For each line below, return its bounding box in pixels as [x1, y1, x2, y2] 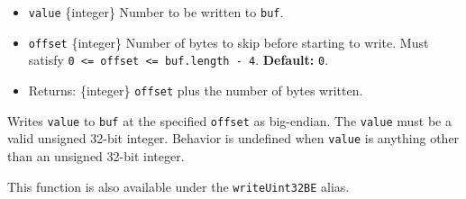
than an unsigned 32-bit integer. [7, 146, 185, 165]
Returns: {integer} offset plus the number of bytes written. [28, 80, 363, 99]
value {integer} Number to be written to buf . [28, 3, 284, 21]
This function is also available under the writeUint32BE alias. [7, 176, 350, 195]
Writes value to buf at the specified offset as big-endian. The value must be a [7, 111, 452, 130]
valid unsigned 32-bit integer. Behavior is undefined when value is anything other [7, 129, 460, 148]
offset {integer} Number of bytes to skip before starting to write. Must [28, 32, 429, 51]
